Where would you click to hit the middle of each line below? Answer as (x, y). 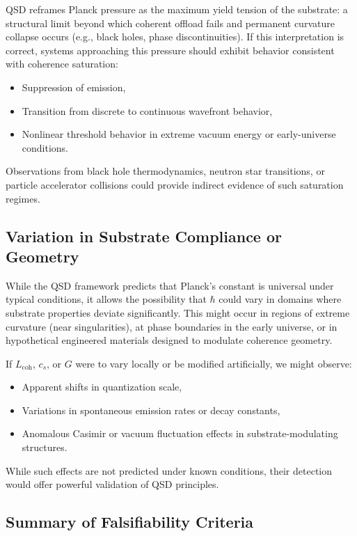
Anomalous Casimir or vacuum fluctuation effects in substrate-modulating (180, 433)
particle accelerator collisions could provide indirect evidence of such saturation (175, 184)
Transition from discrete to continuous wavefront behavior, (147, 110)
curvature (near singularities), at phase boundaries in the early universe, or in (172, 326)
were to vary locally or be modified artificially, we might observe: (214, 363)
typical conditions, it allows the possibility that (106, 299)
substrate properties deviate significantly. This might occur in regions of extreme (178, 312)
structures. (45, 447)
